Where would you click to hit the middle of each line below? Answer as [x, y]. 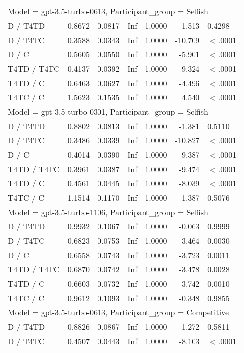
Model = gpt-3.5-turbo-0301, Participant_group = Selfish [108, 111]
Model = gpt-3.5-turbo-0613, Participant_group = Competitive [119, 312]
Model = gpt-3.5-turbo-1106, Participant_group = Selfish [108, 212]
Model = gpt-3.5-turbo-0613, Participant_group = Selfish [108, 11]
